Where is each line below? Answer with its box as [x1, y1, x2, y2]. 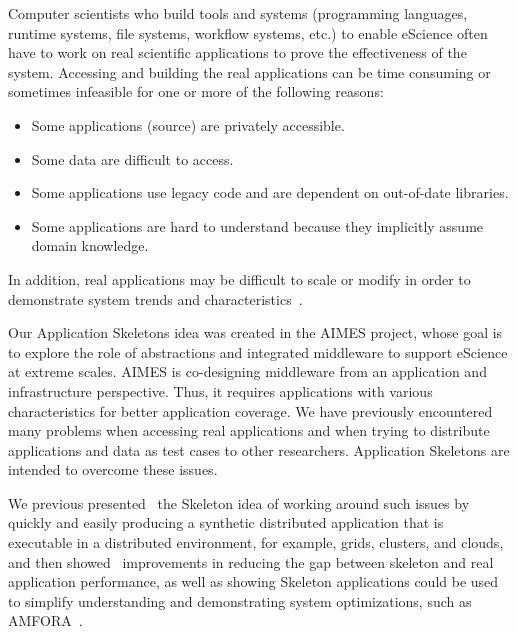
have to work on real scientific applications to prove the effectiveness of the [8, 42, 467, 63]
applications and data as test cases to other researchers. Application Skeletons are [8, 439, 510, 460]
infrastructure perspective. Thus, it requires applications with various [8, 380, 433, 401]
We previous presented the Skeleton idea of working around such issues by [8, 492, 470, 513]
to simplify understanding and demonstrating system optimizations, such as [8, 590, 472, 611]
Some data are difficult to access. [31, 148, 234, 169]
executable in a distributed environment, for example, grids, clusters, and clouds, [8, 532, 504, 553]
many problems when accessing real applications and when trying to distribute [8, 420, 490, 441]
